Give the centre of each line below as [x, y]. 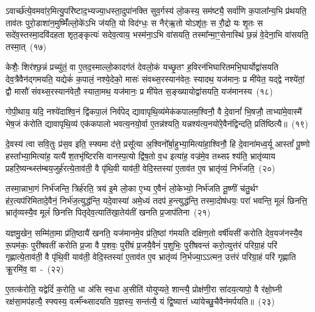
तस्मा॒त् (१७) [26, 46]
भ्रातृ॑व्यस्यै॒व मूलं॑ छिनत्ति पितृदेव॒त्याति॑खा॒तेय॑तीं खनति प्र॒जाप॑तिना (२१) [108, 212]
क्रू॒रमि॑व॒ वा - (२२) [35, 268]
